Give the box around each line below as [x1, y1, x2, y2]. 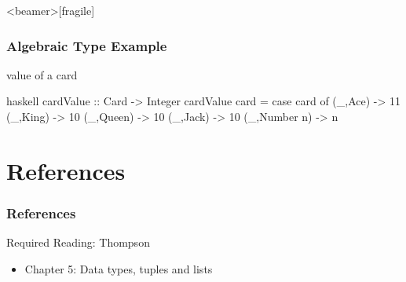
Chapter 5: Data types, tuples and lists [24, 260, 213, 277]
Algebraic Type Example [6, 35, 167, 55]
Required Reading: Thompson [6, 234, 150, 251]
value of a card [6, 66, 78, 82]
